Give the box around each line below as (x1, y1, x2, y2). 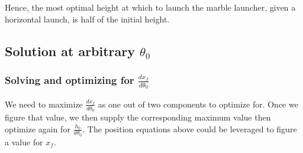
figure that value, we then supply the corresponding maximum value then (5, 110, 271, 123)
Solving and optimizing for (5, 72, 134, 87)
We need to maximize (5, 97, 83, 110)
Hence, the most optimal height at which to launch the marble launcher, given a (5, 1, 296, 13)
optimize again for (5, 122, 70, 135)
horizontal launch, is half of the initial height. (5, 12, 170, 25)
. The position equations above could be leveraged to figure (82, 122, 297, 135)
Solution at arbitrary (5, 41, 135, 60)
